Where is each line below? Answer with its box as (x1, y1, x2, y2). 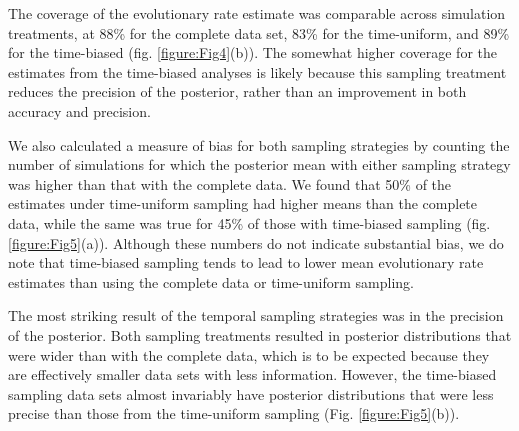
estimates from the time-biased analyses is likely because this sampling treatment (8, 61, 507, 82)
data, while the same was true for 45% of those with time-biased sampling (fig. (8, 212, 491, 233)
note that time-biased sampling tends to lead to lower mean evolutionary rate (8, 252, 484, 273)
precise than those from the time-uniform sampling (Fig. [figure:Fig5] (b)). (8, 403, 460, 424)
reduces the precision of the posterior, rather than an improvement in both (8, 81, 467, 102)
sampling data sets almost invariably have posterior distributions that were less (8, 383, 494, 404)
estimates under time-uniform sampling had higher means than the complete (8, 193, 478, 214)
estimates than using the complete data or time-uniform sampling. (8, 271, 414, 292)
